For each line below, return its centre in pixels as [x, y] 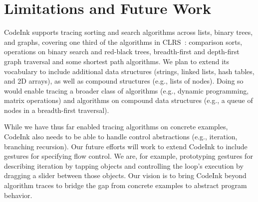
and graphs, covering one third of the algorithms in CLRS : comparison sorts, [123, 42]
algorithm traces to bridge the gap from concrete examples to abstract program [126, 185]
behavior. [18, 195]
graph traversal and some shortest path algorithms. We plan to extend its [117, 61]
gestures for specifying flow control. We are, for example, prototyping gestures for [129, 156]
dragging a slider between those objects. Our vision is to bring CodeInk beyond [125, 175]
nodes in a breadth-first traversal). [57, 110]
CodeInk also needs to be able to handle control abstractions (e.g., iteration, [121, 137]
